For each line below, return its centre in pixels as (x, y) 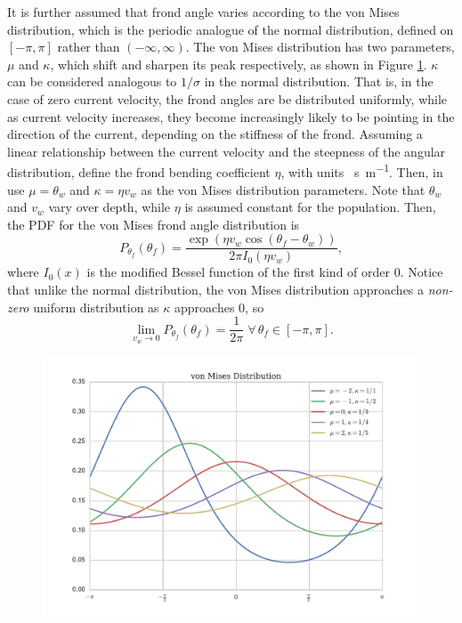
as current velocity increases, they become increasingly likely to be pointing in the (231, 116)
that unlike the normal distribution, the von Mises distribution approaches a (216, 290)
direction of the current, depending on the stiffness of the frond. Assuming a (215, 134)
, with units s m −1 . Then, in (362, 170)
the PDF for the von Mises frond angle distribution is (154, 224)
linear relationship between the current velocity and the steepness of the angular (227, 151)
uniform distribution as (96, 307)
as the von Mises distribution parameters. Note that (283, 189)
